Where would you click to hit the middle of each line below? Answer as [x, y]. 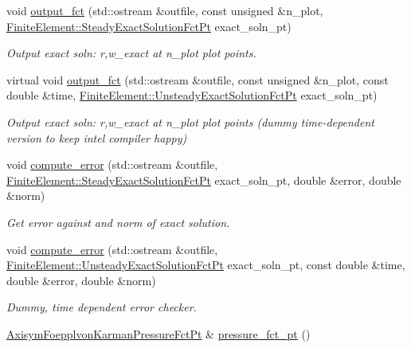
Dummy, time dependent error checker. [102, 307]
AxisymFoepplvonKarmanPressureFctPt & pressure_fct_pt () [159, 333]
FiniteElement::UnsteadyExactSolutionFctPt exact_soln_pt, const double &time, [206, 265]
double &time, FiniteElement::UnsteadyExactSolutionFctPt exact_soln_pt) [192, 95]
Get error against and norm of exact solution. [118, 222]
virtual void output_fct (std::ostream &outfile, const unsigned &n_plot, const [198, 79]
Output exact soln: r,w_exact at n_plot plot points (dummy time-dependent [190, 121]
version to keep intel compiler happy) [97, 137]
